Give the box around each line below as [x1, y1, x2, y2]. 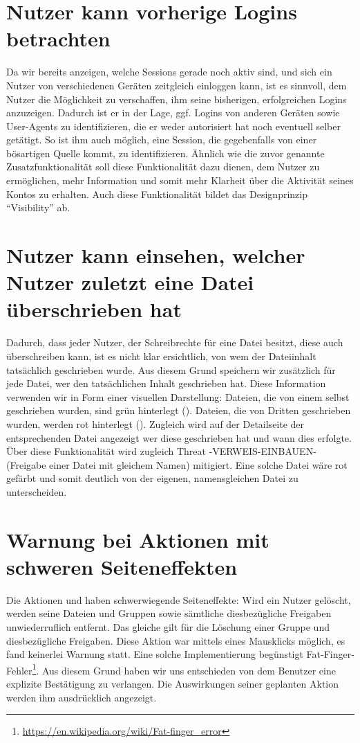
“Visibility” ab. [6, 200, 70, 215]
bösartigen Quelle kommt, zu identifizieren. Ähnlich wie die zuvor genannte [6, 145, 325, 160]
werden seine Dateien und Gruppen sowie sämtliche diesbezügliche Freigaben [6, 606, 332, 620]
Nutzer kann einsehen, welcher [6, 241, 305, 269]
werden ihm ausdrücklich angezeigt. [6, 690, 157, 704]
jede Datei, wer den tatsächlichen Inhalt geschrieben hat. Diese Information [6, 376, 326, 391]
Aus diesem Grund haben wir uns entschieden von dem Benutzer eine [41, 663, 336, 677]
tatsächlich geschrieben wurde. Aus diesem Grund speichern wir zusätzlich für [6, 362, 336, 377]
